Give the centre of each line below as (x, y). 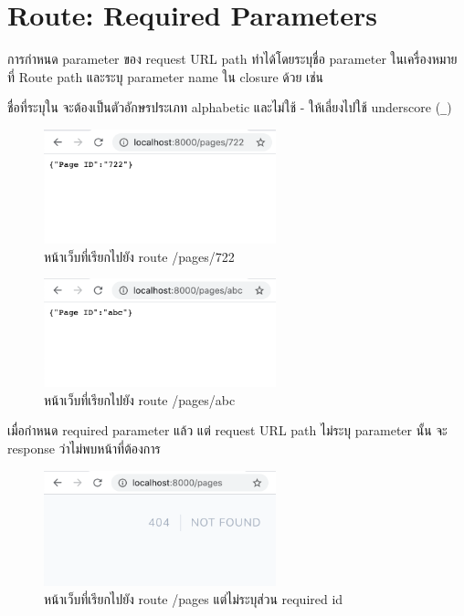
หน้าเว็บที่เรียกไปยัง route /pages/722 (139, 256)
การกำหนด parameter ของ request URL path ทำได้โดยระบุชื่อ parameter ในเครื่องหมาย (232, 59)
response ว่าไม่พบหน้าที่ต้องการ (84, 448)
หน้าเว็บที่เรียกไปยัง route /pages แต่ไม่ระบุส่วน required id (194, 598)
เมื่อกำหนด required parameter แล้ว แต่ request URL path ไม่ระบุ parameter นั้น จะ (227, 430)
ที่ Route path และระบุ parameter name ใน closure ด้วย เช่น (166, 76)
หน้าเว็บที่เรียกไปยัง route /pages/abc (140, 399)
